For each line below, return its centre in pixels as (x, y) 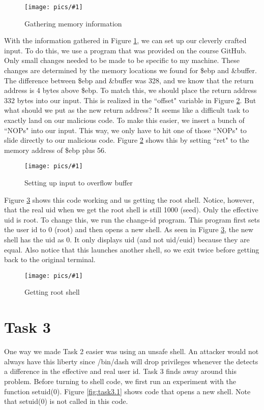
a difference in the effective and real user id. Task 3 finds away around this (120, 371)
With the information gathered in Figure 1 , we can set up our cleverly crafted (125, 40)
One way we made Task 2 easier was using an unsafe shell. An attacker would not (131, 351)
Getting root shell (52, 292)
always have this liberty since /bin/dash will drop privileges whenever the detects (131, 361)
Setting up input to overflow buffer (79, 183)
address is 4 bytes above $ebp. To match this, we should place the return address (130, 90)
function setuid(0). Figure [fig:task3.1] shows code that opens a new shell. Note (127, 391)
